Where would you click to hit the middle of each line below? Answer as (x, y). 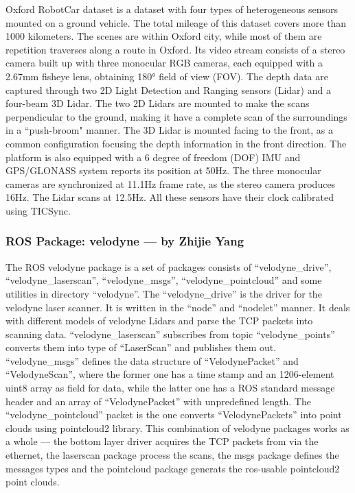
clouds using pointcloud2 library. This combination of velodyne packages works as (177, 428)
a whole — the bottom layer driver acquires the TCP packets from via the (162, 441)
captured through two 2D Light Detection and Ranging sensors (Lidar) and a (168, 89)
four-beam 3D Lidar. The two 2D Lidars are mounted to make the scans (158, 103)
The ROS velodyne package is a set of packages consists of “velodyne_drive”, (169, 266)
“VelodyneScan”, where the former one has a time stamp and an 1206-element (170, 374)
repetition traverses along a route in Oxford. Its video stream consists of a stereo (175, 49)
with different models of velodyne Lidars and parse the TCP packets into (159, 321)
